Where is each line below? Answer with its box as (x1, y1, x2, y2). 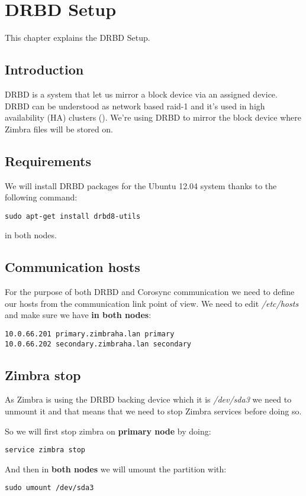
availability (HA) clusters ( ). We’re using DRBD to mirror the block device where (5, 111, 301, 124)
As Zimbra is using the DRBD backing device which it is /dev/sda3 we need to (5, 393, 292, 406)
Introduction (5, 60, 84, 79)
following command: (5, 191, 78, 203)
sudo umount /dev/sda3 (5, 484, 94, 492)
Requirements (5, 151, 91, 170)
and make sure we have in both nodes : (5, 309, 152, 321)
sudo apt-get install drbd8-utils (5, 212, 141, 221)
